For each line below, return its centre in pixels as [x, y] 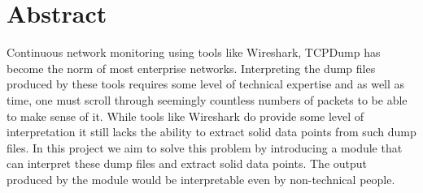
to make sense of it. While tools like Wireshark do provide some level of [185, 116]
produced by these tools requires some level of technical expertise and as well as [206, 84]
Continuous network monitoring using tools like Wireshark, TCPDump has [194, 52]
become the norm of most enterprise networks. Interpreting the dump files [191, 68]
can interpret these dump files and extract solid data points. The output [187, 163]
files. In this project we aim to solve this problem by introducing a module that [205, 147]
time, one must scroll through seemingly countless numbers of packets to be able [207, 99]
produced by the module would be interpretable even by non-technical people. [201, 179]
